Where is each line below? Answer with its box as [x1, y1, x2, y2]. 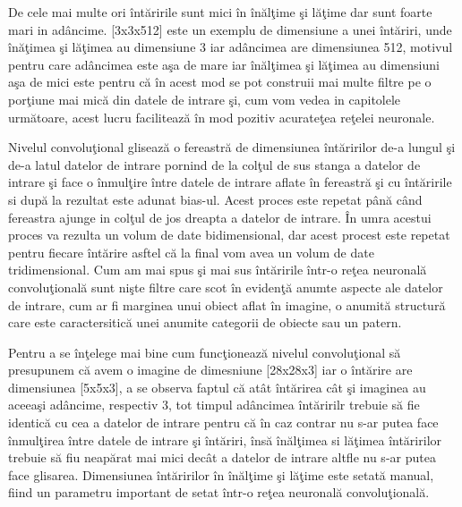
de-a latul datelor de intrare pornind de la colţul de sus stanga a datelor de [8, 155, 421, 173]
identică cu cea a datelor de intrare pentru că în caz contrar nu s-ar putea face [8, 413, 439, 432]
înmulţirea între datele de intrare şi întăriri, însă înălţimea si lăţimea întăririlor [8, 430, 442, 449]
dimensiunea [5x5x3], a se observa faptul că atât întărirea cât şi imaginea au [8, 377, 426, 396]
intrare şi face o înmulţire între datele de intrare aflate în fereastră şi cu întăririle [8, 173, 452, 191]
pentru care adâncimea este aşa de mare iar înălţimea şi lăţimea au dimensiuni [8, 55, 440, 73]
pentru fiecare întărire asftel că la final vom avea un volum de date [8, 242, 374, 261]
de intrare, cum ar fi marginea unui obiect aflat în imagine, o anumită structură [8, 295, 446, 314]
